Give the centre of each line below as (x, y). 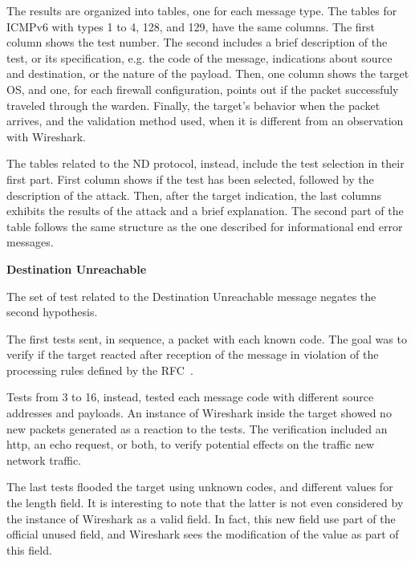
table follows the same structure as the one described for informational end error (205, 226)
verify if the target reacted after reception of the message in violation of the (193, 354)
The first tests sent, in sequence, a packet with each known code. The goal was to (207, 338)
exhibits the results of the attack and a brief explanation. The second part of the (205, 211)
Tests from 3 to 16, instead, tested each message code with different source (190, 397)
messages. (30, 242)
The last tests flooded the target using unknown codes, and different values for (200, 487)
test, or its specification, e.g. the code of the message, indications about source (199, 57)
